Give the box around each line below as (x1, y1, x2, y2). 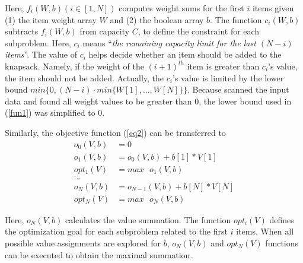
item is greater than (187, 59, 260, 72)
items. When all (236, 225, 294, 237)
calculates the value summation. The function (65, 213, 231, 226)
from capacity (79, 25, 130, 37)
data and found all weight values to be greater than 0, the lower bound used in (5, 94, 292, 107)
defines (269, 213, 294, 226)
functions (265, 236, 299, 249)
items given (252, 2, 294, 14)
